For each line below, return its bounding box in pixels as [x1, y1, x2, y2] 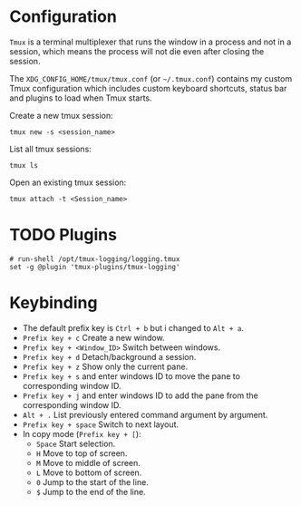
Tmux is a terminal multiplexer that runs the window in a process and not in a [9, 36, 292, 47]
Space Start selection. [35, 438, 116, 449]
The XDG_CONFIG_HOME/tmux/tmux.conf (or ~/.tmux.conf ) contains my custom [9, 73, 293, 83]
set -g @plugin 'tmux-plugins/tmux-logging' [9, 262, 180, 271]
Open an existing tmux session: [9, 177, 127, 188]
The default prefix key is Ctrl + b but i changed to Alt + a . [22, 322, 245, 333]
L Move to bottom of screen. [35, 467, 142, 478]
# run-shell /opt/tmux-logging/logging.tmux [9, 254, 180, 264]
